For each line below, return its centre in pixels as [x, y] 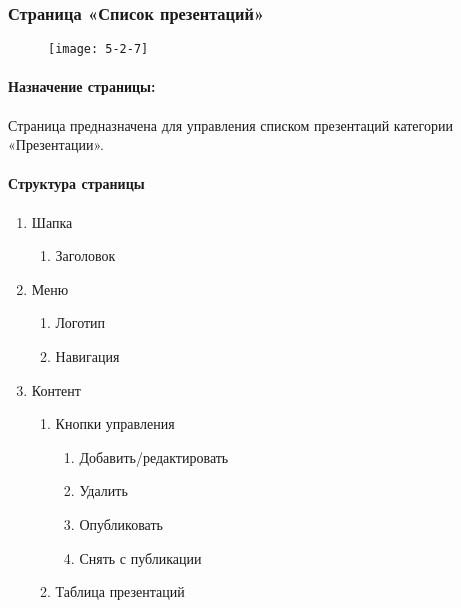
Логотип [80, 322]
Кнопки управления [115, 423]
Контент [56, 389]
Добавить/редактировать [154, 456]
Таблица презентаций [120, 591]
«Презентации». [56, 144]
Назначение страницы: [82, 86]
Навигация [87, 356]
